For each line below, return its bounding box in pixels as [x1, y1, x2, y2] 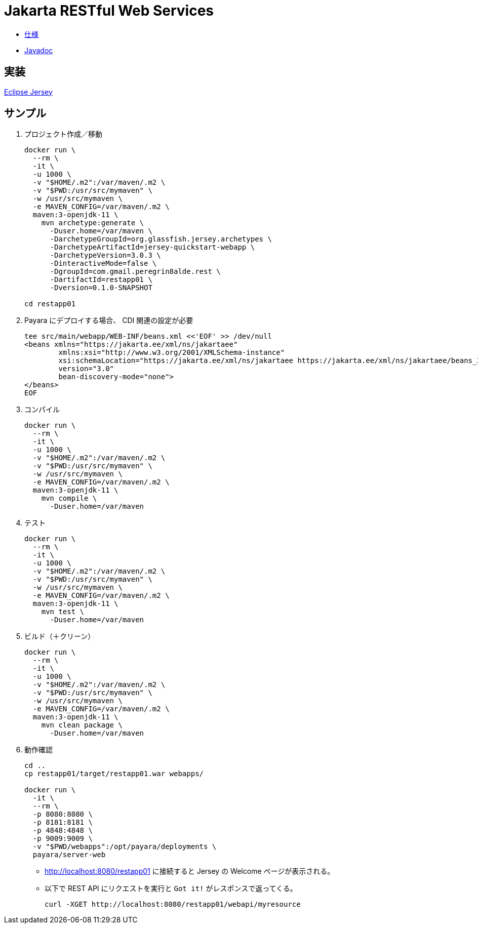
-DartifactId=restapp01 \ [50, 275, 152, 284]
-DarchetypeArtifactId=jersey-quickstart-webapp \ [50, 243, 255, 252]
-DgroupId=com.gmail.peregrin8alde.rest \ [50, 267, 221, 276]
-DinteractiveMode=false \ [50, 259, 157, 268]
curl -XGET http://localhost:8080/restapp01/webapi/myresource [45, 900, 301, 909]
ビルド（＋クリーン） [24, 632, 95, 641]
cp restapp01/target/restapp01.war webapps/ [24, 770, 204, 778]
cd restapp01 [24, 300, 76, 308]
